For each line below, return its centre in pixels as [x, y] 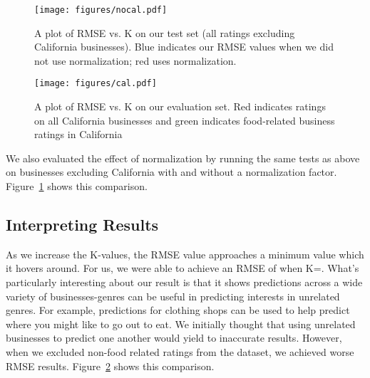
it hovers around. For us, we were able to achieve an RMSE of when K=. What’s [183, 268]
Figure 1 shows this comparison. [77, 186]
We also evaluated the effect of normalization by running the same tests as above [183, 158]
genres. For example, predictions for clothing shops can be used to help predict [178, 310]
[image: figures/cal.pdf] [96, 84]
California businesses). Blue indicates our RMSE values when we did [184, 47]
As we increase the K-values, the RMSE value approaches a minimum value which [185, 254]
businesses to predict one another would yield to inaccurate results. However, [174, 338]
